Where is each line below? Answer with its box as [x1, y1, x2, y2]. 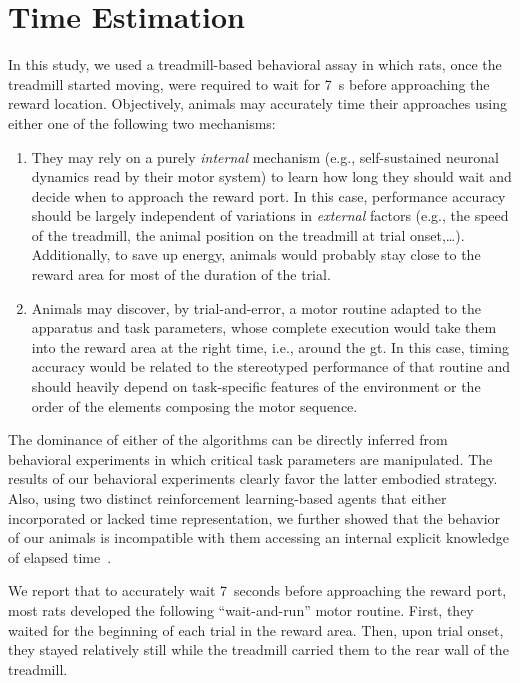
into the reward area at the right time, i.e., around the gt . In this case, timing [31, 336, 509, 357]
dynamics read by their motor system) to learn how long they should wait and [31, 166, 512, 187]
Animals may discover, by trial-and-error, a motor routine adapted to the [31, 297, 482, 318]
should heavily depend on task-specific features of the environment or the [31, 376, 481, 397]
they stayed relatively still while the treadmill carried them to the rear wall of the [8, 639, 509, 660]
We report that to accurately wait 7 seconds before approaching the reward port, [8, 580, 507, 601]
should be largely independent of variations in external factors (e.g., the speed [31, 205, 509, 226]
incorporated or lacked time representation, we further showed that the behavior [8, 507, 501, 528]
